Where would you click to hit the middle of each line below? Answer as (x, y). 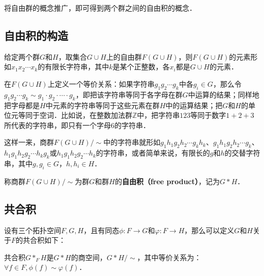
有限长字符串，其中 (77, 67)
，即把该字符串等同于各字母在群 (129, 94)
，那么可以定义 (209, 230)
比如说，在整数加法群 (96, 115)
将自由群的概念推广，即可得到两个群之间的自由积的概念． (100, 8)
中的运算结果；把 (194, 105)
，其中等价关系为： (169, 257)
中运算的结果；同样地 (224, 94)
